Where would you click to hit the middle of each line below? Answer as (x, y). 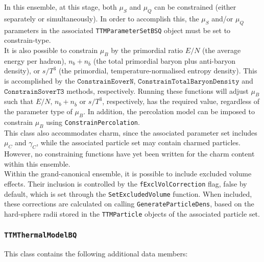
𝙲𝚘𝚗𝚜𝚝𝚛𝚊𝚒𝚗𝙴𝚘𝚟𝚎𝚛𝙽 (105, 81)
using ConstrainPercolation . (93, 122)
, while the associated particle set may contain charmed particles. (138, 142)
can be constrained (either (195, 7)
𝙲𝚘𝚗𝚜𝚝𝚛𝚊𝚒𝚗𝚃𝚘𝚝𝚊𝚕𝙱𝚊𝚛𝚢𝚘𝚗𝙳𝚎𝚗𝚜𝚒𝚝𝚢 (189, 81)
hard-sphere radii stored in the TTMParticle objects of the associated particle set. (132, 213)
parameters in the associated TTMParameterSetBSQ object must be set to (117, 30)
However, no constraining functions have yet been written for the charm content (129, 154)
